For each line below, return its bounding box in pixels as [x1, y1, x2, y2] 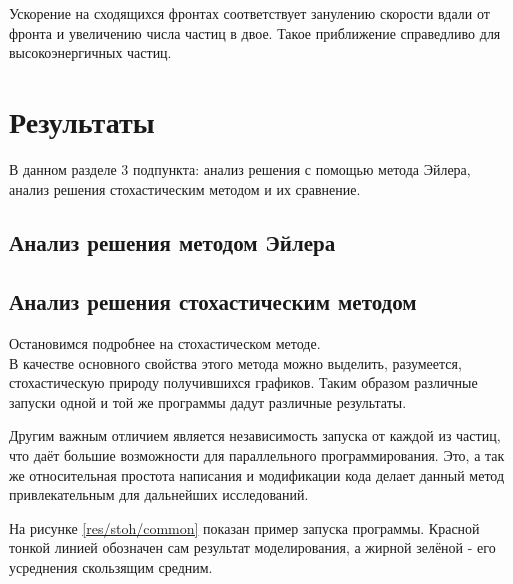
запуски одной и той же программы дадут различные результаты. [9, 391, 407, 412]
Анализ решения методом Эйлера [9, 227, 336, 258]
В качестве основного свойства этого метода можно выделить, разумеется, [9, 352, 462, 373]
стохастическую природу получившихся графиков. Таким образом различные [9, 372, 478, 393]
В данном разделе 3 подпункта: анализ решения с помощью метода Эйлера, [9, 158, 471, 179]
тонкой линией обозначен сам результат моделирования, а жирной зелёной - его [9, 537, 496, 558]
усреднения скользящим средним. [9, 557, 213, 578]
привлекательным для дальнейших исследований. [9, 484, 309, 505]
